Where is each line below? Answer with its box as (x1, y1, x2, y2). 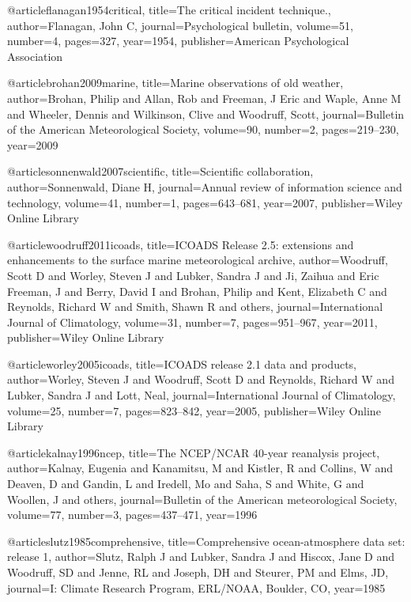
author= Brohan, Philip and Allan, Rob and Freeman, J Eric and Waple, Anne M (7, 89, 402, 106)
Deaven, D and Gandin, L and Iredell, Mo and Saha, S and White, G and (7, 475, 364, 492)
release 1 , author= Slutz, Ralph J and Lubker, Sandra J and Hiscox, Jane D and (7, 548, 394, 565)
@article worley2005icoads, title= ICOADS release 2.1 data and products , (7, 355, 357, 372)
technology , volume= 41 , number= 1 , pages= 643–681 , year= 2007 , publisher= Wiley (7, 194, 403, 210)
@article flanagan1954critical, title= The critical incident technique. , (7, 2, 331, 17)
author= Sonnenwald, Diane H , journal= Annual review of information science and (7, 178, 402, 195)
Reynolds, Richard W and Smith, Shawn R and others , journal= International (7, 298, 383, 315)
